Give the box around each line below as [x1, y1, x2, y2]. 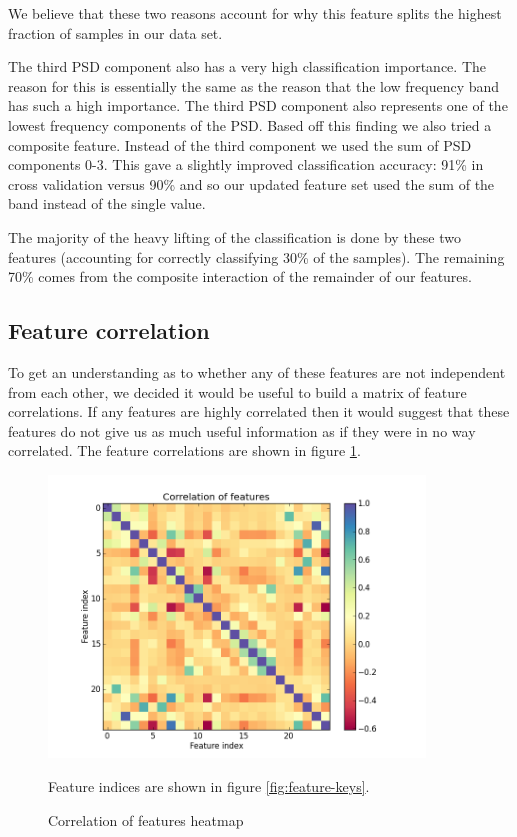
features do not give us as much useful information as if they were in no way [8, 420, 476, 441]
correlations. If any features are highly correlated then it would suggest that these [8, 401, 510, 422]
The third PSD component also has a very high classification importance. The [8, 56, 486, 77]
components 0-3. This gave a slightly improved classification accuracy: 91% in [8, 154, 484, 175]
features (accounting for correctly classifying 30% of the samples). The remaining [8, 246, 505, 267]
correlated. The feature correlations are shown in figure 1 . [8, 440, 361, 461]
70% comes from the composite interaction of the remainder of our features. [8, 266, 472, 287]
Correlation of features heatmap [48, 809, 244, 830]
